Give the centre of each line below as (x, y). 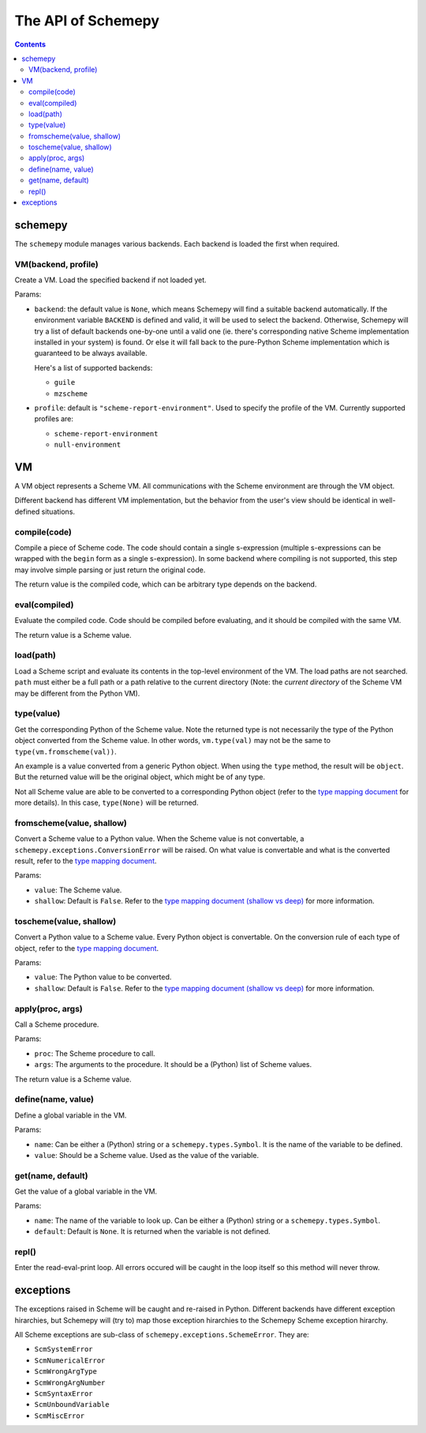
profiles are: (54, 419)
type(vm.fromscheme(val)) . (66, 752)
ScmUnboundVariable (72, 1405)
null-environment (88, 445)
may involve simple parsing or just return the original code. (110, 570)
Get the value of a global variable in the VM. (86, 1192)
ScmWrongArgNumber (70, 1382)
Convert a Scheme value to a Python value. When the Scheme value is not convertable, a (159, 839)
